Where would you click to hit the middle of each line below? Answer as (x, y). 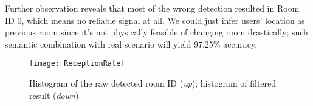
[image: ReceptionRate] (77, 64)
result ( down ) (54, 95)
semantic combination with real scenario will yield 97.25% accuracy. (131, 44)
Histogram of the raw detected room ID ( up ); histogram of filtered (153, 83)
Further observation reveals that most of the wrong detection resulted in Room (152, 8)
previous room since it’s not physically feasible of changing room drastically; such (156, 32)
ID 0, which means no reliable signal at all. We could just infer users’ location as (155, 20)
